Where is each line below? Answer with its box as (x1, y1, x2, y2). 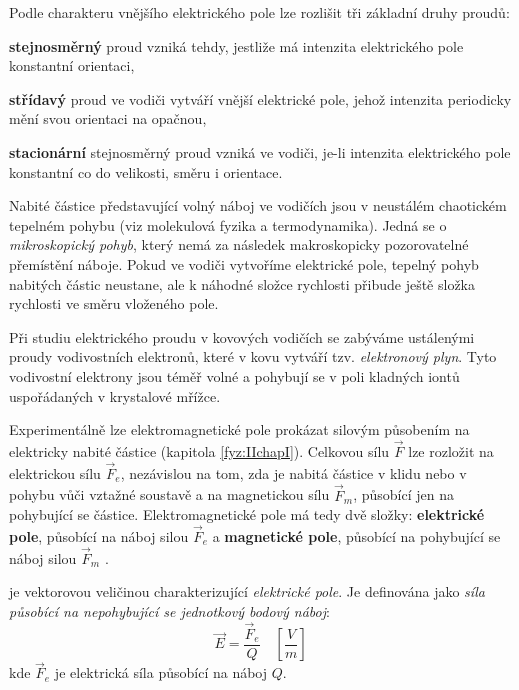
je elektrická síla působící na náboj (54, 662, 268, 683)
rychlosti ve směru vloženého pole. (9, 293, 219, 314)
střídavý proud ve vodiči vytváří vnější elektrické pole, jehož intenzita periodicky (9, 88, 512, 109)
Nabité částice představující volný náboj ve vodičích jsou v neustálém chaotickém (9, 195, 507, 216)
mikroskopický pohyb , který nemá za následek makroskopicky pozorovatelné (9, 234, 469, 255)
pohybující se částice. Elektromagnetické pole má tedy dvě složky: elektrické (9, 504, 485, 525)
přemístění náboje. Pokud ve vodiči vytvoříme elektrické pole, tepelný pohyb (9, 253, 479, 274)
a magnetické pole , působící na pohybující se (212, 525, 501, 546)
